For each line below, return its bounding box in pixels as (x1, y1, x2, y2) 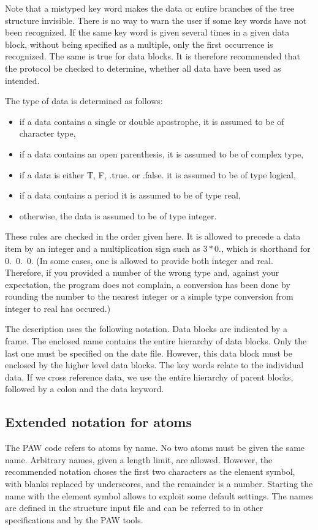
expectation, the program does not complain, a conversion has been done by (5, 278, 290, 290)
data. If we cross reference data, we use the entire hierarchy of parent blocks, (5, 370, 293, 383)
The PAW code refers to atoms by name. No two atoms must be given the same (5, 441, 305, 454)
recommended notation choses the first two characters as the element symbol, (5, 465, 295, 478)
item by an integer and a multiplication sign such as (5, 241, 200, 254)
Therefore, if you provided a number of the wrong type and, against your (5, 266, 279, 279)
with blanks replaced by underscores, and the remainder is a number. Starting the (5, 477, 313, 490)
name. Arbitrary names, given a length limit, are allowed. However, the (5, 453, 273, 466)
